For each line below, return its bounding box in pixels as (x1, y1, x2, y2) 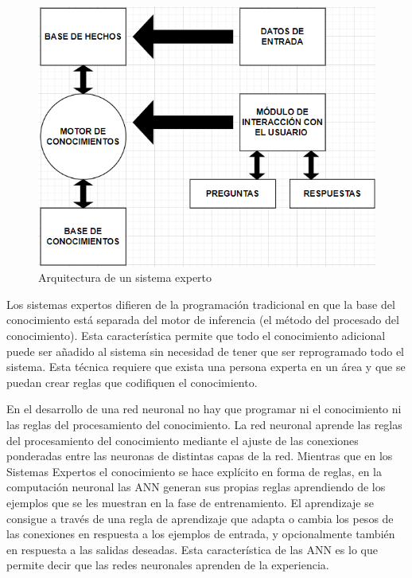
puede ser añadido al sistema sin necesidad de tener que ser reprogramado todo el (6, 342, 404, 359)
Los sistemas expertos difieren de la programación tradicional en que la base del (6, 295, 395, 312)
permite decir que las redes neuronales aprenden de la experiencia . (6, 557, 329, 573)
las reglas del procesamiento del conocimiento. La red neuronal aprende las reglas (6, 416, 402, 432)
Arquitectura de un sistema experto (38, 269, 212, 286)
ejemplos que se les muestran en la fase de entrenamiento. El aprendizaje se (6, 494, 374, 510)
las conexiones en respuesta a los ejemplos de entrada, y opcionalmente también (6, 525, 395, 542)
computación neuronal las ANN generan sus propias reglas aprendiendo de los (6, 478, 386, 495)
